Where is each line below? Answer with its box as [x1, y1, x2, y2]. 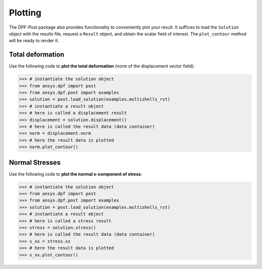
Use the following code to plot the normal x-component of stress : [9, 171, 143, 177]
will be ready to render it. [9, 38, 59, 44]
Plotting [9, 7, 41, 18]
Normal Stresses [9, 158, 61, 167]
